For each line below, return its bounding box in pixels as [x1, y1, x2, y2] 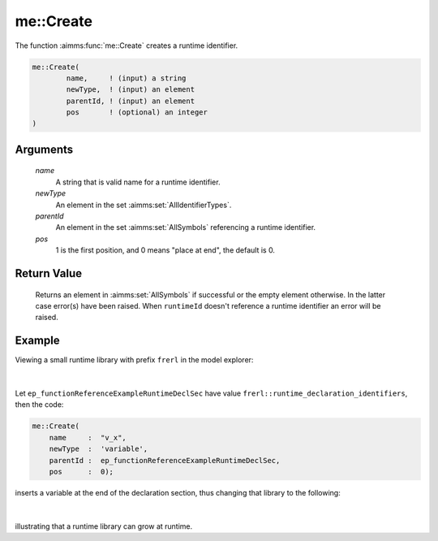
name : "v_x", [49, 433, 127, 442]
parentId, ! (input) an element [66, 96, 195, 106]
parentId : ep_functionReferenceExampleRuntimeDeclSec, [49, 456, 281, 465]
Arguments [15, 142, 74, 156]
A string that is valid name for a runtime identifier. [55, 177, 221, 187]
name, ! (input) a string [66, 73, 187, 83]
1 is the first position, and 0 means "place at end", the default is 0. [55, 245, 276, 255]
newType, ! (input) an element [66, 85, 195, 94]
